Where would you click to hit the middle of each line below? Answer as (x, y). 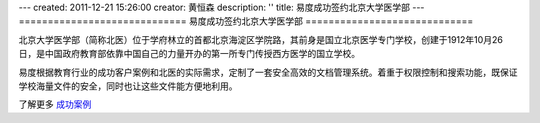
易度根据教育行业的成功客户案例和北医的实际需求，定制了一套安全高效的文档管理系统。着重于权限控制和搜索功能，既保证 (268, 72)
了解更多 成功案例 (55, 104)
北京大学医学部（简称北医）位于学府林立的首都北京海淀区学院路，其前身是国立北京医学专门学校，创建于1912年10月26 (261, 39)
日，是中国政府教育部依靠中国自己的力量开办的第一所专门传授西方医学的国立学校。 (189, 54)
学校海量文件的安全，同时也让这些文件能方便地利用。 (128, 86)
